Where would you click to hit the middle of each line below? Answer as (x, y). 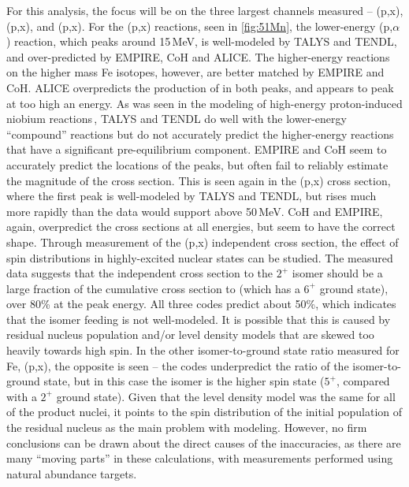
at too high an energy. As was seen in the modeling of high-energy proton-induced (204, 103)
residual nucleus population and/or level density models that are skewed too (190, 335)
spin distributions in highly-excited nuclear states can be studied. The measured (200, 257)
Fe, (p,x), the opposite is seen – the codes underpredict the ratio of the (178, 365)
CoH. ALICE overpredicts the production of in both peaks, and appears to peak (200, 87)
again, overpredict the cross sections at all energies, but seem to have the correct (201, 227)
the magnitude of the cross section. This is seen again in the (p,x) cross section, (199, 180)
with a (22, 396)
